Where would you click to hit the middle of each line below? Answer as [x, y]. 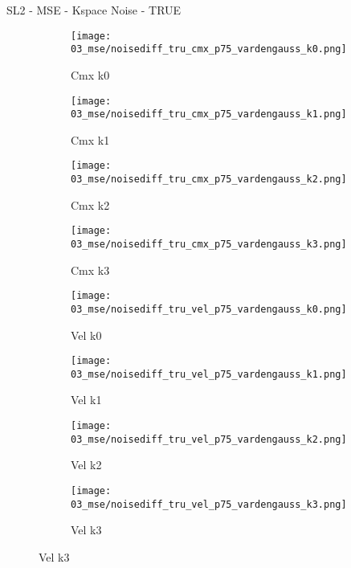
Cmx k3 [90, 270]
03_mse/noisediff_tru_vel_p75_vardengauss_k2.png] [209, 439]
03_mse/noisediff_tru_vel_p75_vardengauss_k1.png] [209, 374]
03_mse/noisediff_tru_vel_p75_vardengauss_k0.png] [209, 309]
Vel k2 [86, 465]
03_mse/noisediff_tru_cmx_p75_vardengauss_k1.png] [209, 114]
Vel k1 [86, 400]
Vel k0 [86, 335]
